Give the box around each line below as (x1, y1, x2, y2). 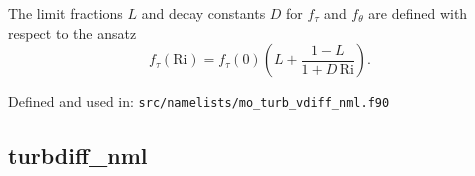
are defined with (368, 3, 468, 23)
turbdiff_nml (8, 140, 148, 171)
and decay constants (141, 3, 266, 23)
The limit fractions (8, 3, 123, 23)
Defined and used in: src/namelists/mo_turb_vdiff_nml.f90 (8, 91, 390, 112)
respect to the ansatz (8, 22, 137, 43)
